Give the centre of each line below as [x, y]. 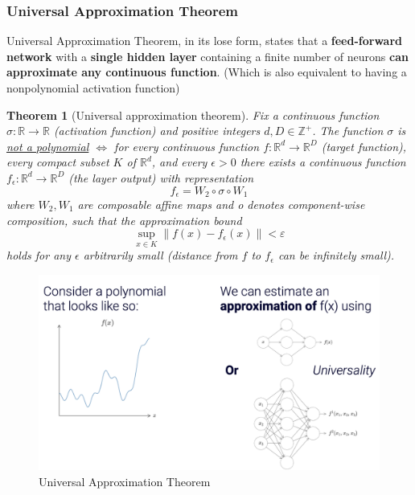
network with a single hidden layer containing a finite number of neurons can [207, 56]
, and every [179, 162]
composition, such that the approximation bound [124, 220]
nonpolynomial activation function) [93, 88]
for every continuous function [187, 146]
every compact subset [58, 162]
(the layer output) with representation [161, 177]
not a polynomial [48, 146]
